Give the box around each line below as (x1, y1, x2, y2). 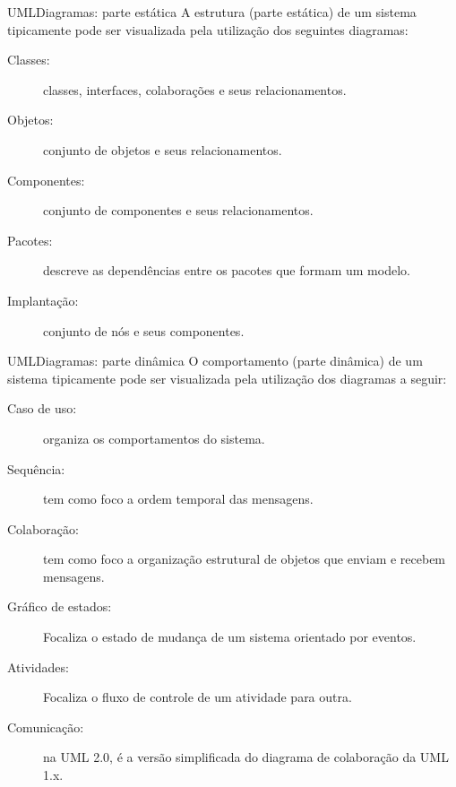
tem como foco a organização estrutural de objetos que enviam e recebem (43, 549, 446, 568)
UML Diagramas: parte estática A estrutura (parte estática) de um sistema (7, 3, 417, 21)
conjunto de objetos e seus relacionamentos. (43, 140, 282, 159)
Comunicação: (7, 717, 84, 736)
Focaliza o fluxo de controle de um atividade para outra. (43, 688, 352, 706)
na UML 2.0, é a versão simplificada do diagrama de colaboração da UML (43, 748, 449, 766)
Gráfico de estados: (7, 597, 112, 616)
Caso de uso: (7, 399, 77, 418)
